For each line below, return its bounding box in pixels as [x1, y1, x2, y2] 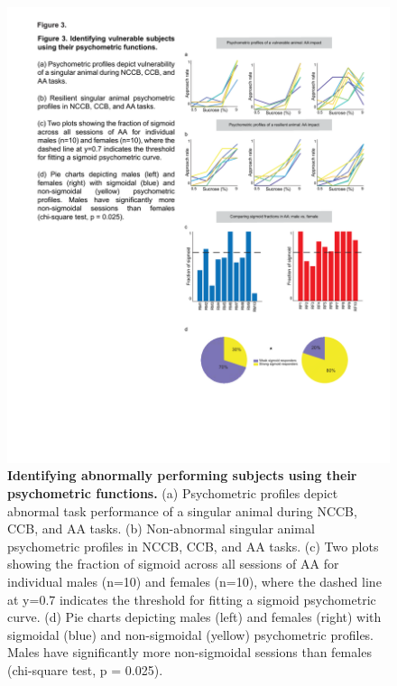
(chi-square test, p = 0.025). [7, 660, 163, 679]
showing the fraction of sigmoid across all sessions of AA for [7, 554, 339, 573]
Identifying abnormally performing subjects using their [7, 466, 357, 485]
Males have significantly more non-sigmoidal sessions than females [7, 643, 372, 662]
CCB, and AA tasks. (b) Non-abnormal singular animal [7, 519, 315, 538]
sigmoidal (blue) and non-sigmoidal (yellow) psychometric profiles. [7, 625, 374, 644]
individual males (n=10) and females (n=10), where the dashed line [7, 572, 382, 590]
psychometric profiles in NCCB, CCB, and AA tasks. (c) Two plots [7, 536, 379, 555]
